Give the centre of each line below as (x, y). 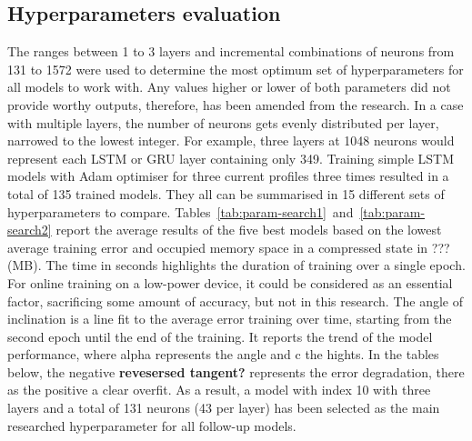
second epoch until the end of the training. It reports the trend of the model (220, 336)
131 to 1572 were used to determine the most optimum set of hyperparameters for (236, 69)
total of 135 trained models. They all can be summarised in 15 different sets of (226, 193)
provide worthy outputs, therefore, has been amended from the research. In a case (236, 104)
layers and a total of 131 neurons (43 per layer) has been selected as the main (224, 408)
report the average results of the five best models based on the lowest (249, 230)
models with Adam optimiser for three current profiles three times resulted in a (228, 176)
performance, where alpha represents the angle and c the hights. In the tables (223, 354)
